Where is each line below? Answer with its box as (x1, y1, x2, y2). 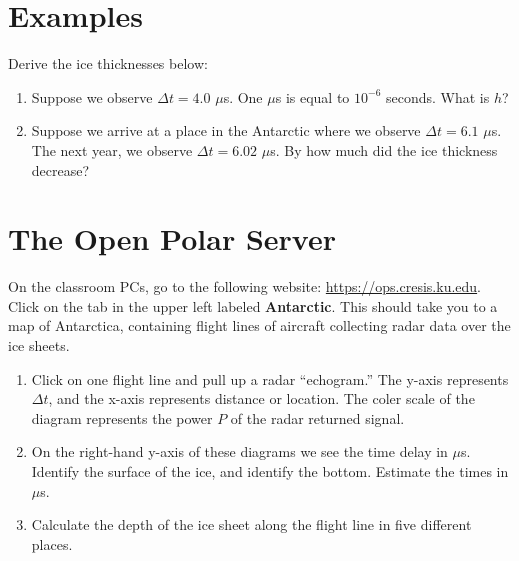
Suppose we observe (31, 86, 153, 107)
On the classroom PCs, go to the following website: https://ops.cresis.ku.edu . (8, 276, 482, 297)
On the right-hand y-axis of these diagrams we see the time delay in (31, 441, 448, 462)
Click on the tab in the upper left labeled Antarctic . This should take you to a (8, 295, 498, 316)
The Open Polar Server (8, 218, 336, 259)
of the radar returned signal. (230, 407, 405, 428)
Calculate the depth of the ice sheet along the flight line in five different (31, 514, 472, 535)
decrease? (31, 159, 90, 180)
